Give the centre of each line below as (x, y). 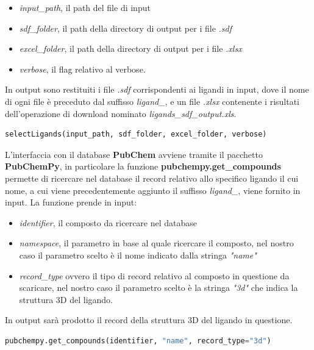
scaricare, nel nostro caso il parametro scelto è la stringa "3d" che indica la (159, 287)
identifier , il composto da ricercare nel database (108, 222)
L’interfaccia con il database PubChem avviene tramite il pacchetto (134, 154)
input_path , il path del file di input (85, 7)
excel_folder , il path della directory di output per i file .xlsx (130, 48)
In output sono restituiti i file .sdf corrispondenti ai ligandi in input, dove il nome (157, 89)
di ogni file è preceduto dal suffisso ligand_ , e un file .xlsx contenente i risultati (152, 101)
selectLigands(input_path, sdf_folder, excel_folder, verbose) (136, 134)
